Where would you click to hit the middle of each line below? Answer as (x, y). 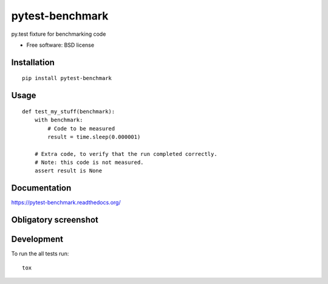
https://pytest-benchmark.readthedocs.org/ (66, 203)
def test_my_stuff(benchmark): (69, 111)
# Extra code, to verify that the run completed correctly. (126, 154)
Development (37, 239)
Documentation (41, 188)
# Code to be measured (81, 128)
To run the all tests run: (40, 254)
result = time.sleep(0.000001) (94, 137)
